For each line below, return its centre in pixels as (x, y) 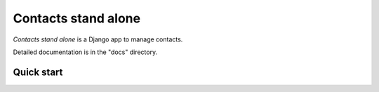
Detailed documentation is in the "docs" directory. (85, 52)
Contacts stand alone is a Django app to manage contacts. (98, 39)
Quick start (38, 72)
